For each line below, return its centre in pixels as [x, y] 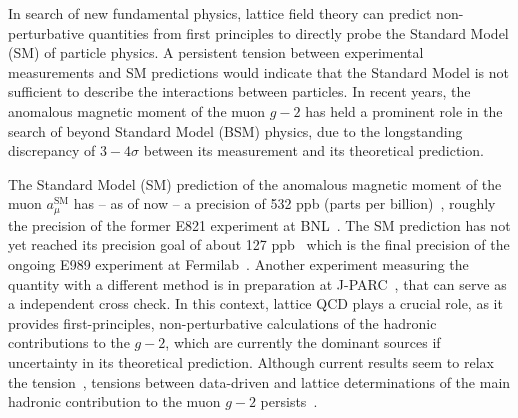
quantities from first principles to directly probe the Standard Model [298, 32]
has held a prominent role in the [404, 110]
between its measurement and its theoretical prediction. [313, 150]
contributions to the [69, 342]
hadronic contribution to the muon [114, 401]
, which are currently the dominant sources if [303, 342]
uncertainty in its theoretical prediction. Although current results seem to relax [251, 361]
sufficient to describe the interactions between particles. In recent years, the [239, 91]
